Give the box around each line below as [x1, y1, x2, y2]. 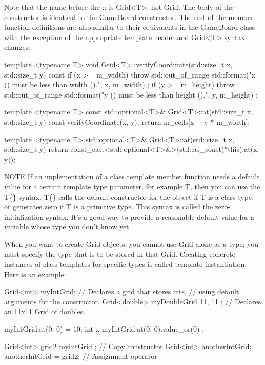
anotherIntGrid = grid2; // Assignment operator [4, 351, 157, 361]
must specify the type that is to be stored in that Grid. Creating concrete [4, 248, 235, 259]
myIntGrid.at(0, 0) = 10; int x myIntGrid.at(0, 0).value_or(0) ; [4, 323, 205, 334]
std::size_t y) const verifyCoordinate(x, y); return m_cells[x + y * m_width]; [4, 116, 250, 127]
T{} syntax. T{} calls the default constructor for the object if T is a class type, [4, 191, 254, 202]
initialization [4, 211, 44, 222]
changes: [4, 42, 31, 52]
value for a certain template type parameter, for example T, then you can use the [4, 181, 260, 191]
